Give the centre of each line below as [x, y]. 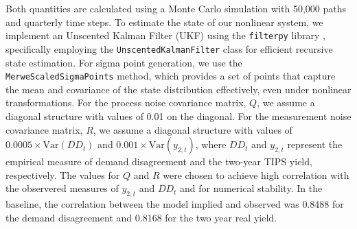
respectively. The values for [63, 174]
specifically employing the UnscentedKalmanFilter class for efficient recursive [169, 48]
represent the [315, 144]
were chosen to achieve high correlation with [256, 174]
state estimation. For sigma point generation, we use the [124, 62]
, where [211, 144]
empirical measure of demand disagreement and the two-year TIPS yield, [159, 161]
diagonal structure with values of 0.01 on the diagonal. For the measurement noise [178, 116]
